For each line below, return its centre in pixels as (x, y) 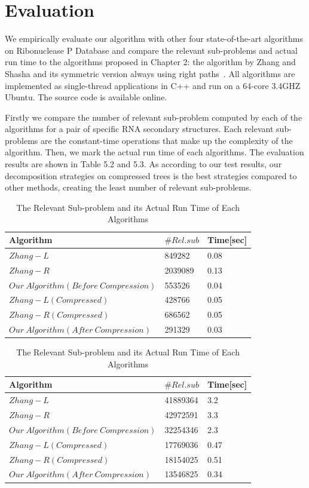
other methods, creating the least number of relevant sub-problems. (128, 187)
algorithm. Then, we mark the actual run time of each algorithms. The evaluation (154, 152)
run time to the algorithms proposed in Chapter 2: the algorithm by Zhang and (150, 62)
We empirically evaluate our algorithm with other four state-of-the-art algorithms (154, 39)
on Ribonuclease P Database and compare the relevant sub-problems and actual (151, 50)
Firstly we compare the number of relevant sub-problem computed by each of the (154, 117)
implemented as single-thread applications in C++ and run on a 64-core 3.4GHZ (153, 85)
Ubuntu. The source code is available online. (86, 97)
